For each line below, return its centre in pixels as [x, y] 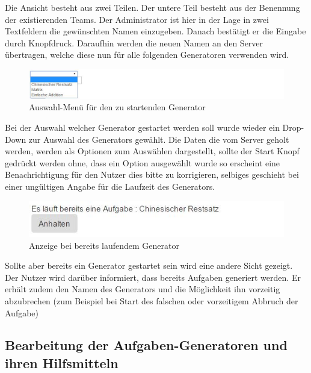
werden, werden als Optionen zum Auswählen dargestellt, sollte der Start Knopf [152, 151]
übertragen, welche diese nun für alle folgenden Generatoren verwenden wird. [147, 55]
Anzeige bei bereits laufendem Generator [104, 245]
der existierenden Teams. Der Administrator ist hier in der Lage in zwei [137, 19]
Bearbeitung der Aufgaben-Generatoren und [146, 345]
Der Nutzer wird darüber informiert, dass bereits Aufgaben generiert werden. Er [153, 277]
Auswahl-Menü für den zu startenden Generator [117, 107]
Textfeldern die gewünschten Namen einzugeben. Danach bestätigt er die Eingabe [155, 31]
